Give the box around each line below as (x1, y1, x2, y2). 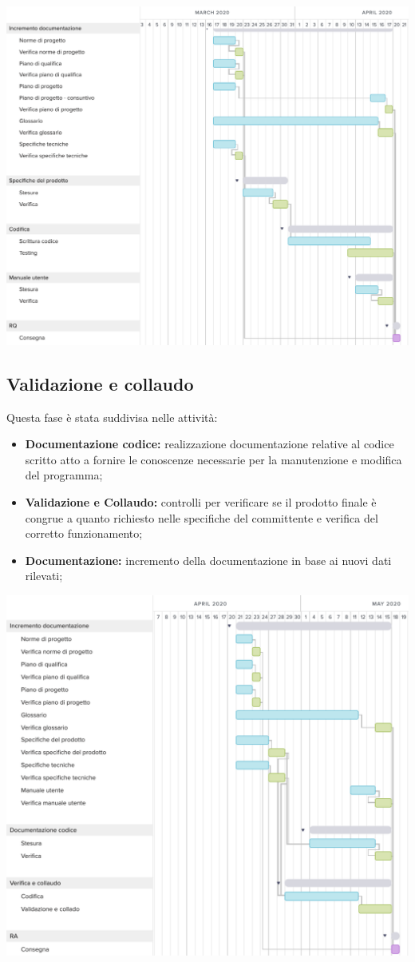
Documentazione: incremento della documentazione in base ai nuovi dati (25, 551, 392, 568)
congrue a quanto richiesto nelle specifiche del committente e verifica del (25, 509, 378, 526)
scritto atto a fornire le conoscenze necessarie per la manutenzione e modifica (25, 451, 402, 467)
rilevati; (25, 567, 63, 584)
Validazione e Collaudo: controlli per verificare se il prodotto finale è (25, 493, 377, 510)
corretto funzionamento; (25, 525, 143, 542)
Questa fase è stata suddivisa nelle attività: (6, 408, 218, 425)
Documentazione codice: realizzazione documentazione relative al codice (25, 435, 394, 452)
